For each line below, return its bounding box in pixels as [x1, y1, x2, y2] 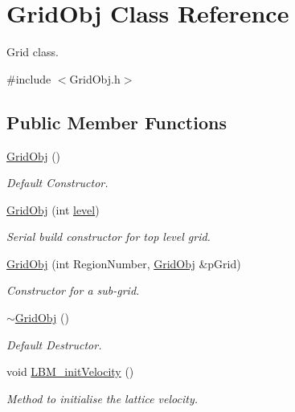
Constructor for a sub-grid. [6, 282, 140, 299]
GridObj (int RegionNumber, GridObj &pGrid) [6, 255, 241, 271]
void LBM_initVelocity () [6, 363, 134, 380]
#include [6, 70, 51, 87]
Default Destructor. [6, 336, 102, 353]
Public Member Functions [6, 109, 227, 134]
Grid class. [6, 43, 59, 60]
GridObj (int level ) [6, 201, 100, 218]
